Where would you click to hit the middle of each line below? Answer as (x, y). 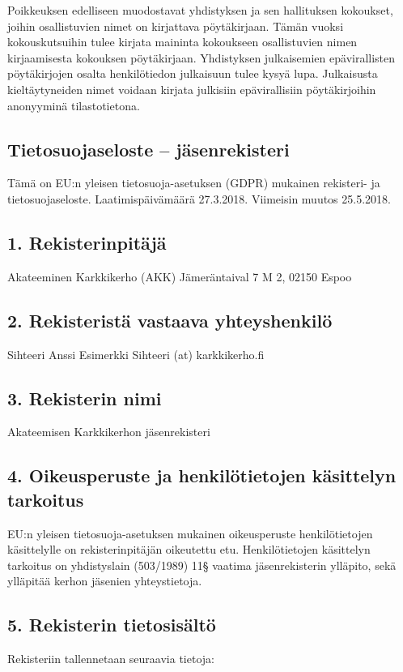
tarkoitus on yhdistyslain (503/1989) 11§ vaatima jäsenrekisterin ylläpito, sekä (202, 565)
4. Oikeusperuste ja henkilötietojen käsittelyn (202, 475)
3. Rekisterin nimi (85, 398)
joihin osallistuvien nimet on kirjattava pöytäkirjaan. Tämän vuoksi (176, 26)
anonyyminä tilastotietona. (74, 105)
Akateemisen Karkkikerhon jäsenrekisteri (109, 432)
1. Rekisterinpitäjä (87, 242)
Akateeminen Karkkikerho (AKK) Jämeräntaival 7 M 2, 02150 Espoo (180, 276)
